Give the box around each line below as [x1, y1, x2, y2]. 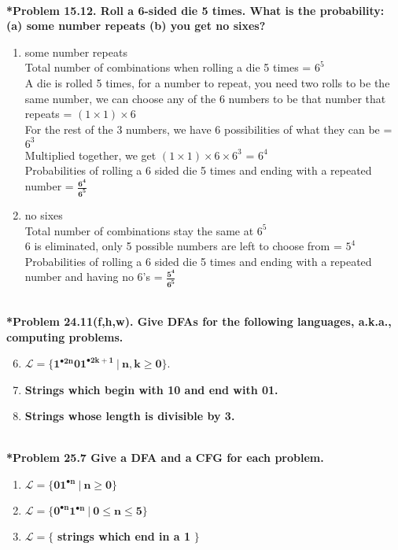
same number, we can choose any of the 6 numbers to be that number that [24, 90, 386, 106]
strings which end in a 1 [57, 528, 191, 544]
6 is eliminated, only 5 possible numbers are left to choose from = [24, 238, 342, 254]
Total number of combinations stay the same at [24, 222, 254, 238]
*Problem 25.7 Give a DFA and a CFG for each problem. [6, 449, 324, 466]
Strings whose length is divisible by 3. [24, 408, 235, 424]
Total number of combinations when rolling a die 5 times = [24, 59, 311, 76]
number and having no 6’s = [24, 268, 163, 285]
